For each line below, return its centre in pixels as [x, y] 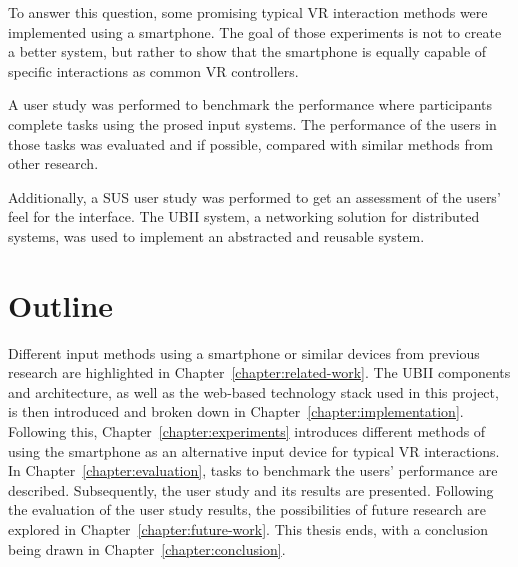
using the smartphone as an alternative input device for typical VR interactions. [254, 450]
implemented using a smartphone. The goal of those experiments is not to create [255, 31]
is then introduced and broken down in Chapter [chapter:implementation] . [236, 411]
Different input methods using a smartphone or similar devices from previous [244, 352]
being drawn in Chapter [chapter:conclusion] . [147, 548]
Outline [61, 304]
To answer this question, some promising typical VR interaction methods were [248, 12]
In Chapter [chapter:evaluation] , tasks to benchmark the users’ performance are [253, 470]
